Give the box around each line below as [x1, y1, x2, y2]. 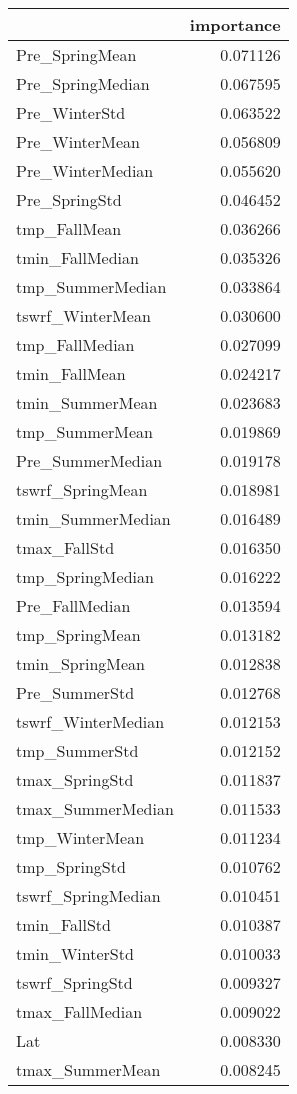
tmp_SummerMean [16, 420, 153, 443]
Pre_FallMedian [16, 594, 131, 617]
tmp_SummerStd [16, 739, 139, 762]
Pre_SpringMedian [16, 72, 150, 95]
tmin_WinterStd [16, 942, 134, 965]
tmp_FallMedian [16, 333, 135, 356]
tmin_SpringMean [16, 652, 145, 675]
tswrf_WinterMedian [16, 710, 165, 733]
